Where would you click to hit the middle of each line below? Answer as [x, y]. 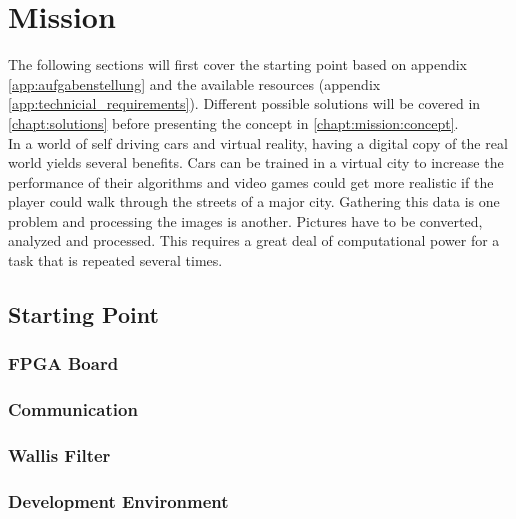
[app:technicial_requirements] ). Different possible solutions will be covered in [244, 103]
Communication [73, 409]
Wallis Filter [59, 455]
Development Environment [118, 500]
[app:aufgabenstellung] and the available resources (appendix [194, 83]
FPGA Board [63, 363]
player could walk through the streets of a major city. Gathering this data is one [254, 201]
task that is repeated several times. [115, 260]
